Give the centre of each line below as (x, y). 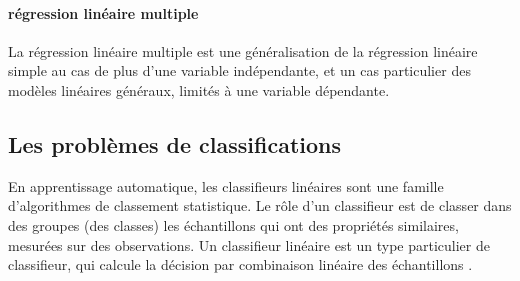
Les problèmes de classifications (175, 143)
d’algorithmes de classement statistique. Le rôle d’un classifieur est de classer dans (260, 205)
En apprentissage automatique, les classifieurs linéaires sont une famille (226, 185)
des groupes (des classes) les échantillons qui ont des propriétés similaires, (233, 224)
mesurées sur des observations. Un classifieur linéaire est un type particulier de (249, 244)
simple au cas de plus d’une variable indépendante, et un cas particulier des (239, 70)
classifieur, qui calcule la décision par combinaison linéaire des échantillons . (240, 264)
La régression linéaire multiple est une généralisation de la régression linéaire (243, 50)
